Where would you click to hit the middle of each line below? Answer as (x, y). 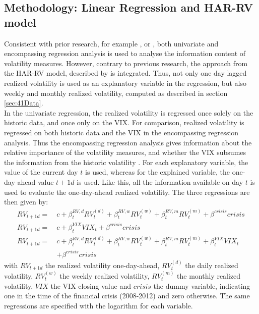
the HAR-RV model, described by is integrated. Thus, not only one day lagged (125, 73)
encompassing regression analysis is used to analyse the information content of (125, 53)
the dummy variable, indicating (202, 285)
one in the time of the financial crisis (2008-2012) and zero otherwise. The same (127, 296)
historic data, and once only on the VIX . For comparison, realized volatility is (124, 122)
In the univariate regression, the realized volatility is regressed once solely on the (129, 112)
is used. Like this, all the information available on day (160, 181)
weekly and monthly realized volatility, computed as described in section (116, 93)
